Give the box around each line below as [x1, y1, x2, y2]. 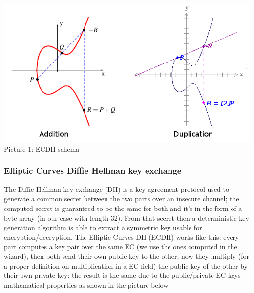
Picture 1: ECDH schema [4, 144, 80, 154]
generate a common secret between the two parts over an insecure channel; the [4, 193, 239, 204]
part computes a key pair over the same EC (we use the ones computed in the [4, 241, 237, 251]
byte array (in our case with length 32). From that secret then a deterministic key [4, 212, 249, 223]
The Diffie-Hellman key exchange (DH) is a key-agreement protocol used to [4, 184, 229, 194]
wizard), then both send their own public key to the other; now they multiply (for [4, 251, 249, 261]
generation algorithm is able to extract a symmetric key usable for [4, 222, 202, 232]
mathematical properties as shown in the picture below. [4, 279, 170, 290]
